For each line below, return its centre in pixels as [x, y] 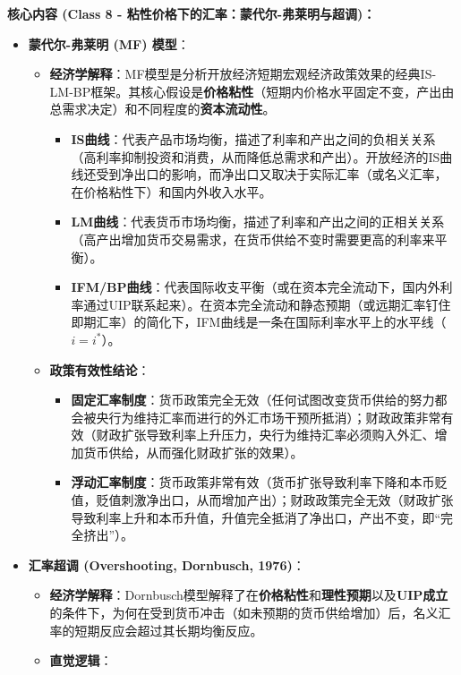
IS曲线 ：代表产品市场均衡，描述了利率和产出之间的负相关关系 [253, 138]
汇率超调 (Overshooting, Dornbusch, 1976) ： [166, 564]
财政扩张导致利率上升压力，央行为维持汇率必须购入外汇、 [265, 435]
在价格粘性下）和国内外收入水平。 [171, 191]
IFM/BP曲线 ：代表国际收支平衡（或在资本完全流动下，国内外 [256, 287]
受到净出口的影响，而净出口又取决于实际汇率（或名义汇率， [272, 174]
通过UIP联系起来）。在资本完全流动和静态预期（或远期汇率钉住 [267, 304]
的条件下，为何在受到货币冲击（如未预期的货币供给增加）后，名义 [244, 613]
